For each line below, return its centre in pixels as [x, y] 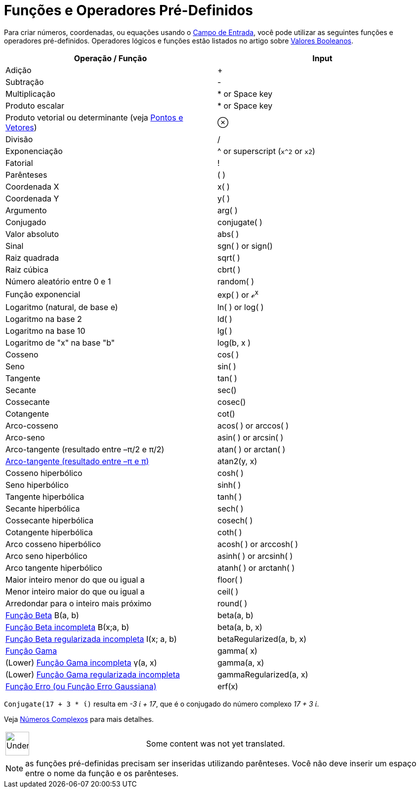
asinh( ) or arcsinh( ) [255, 556]
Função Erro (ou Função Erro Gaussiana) [81, 687]
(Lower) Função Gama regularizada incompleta [93, 675]
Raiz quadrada [32, 257]
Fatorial [19, 163]
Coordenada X [32, 186]
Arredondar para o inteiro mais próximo [79, 604]
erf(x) [228, 687]
